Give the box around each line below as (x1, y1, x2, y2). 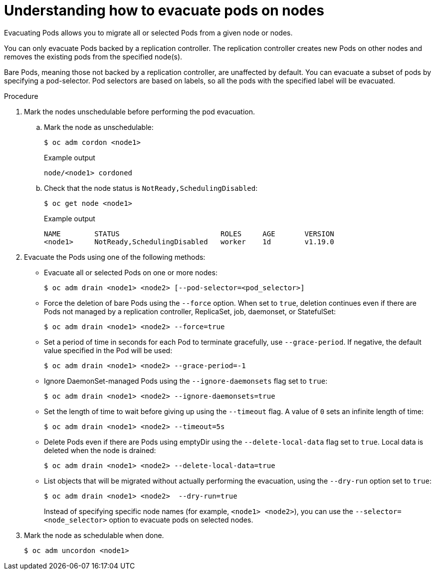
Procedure (4, 91, 38, 100)
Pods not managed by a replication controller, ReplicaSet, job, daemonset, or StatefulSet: (44, 307, 336, 316)
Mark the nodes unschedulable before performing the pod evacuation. (24, 107, 255, 116)
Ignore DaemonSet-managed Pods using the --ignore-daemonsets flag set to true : (44, 376, 328, 385)
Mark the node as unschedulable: (44, 122, 154, 131)
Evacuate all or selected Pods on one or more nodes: (44, 268, 217, 277)
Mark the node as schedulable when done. (24, 531, 164, 540)
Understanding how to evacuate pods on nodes (4, 2, 324, 19)
